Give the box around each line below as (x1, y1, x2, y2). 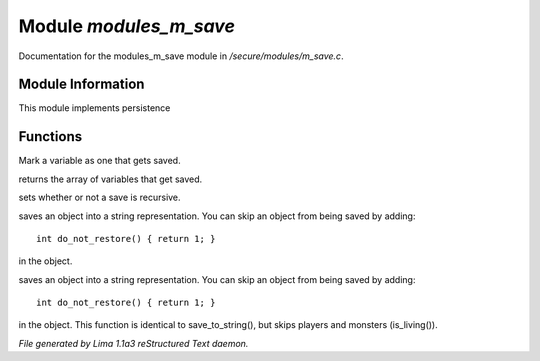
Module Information (18, 76, 145, 93)
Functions (18, 128, 83, 145)
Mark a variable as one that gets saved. (18, 155, 181, 167)
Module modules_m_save (18, 15, 235, 37)
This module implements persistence (18, 102, 171, 114)
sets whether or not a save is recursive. (18, 191, 181, 204)
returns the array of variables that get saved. (18, 173, 203, 185)
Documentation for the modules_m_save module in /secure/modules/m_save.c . (18, 50, 344, 62)
